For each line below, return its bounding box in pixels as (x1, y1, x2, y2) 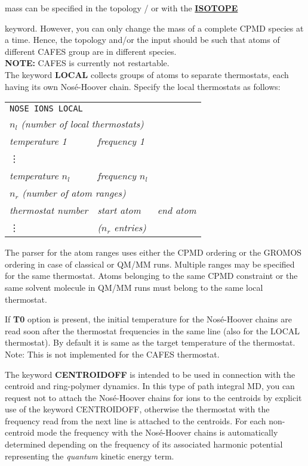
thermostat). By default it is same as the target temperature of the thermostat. (5, 336, 295, 349)
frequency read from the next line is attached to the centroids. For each (5, 414, 266, 427)
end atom (157, 203, 196, 218)
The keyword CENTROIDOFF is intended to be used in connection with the (5, 368, 295, 380)
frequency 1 (97, 134, 145, 148)
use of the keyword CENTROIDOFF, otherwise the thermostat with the (5, 403, 270, 415)
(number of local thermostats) (21, 117, 144, 131)
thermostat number (10, 203, 88, 218)
